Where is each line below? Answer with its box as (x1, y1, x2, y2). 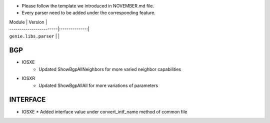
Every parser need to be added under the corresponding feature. (21, 10, 156, 16)
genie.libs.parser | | (9, 33, 60, 39)
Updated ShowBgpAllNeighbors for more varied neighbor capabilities (38, 66, 181, 72)
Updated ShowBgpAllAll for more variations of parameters (38, 82, 158, 88)
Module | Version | (9, 19, 47, 25)
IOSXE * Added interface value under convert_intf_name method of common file (21, 108, 187, 114)
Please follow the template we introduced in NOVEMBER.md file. (21, 3, 154, 8)
